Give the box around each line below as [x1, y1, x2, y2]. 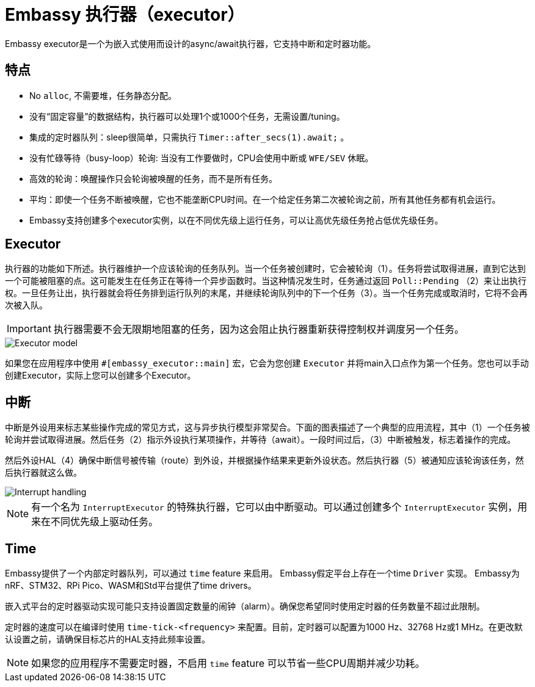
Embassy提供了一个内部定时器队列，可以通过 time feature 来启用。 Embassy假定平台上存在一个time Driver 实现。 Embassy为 [5, 568, 520, 579]
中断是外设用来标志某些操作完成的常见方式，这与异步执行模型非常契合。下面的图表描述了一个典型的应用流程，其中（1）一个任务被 [5, 422, 530, 433]
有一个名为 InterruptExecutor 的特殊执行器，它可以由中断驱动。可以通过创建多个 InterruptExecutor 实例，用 [31, 501, 528, 514]
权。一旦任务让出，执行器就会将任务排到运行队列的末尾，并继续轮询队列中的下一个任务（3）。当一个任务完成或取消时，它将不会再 [5, 288, 528, 299]
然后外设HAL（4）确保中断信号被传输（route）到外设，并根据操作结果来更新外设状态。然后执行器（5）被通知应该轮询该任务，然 [5, 455, 524, 466]
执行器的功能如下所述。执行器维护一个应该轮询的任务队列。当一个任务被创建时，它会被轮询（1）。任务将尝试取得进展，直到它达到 [5, 263, 526, 274]
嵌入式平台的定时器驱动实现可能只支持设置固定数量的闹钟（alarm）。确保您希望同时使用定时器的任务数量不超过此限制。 [5, 601, 485, 612]
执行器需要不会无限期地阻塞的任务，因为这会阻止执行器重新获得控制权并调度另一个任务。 [53, 323, 464, 336]
